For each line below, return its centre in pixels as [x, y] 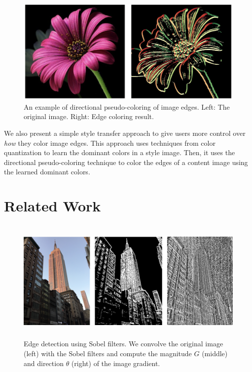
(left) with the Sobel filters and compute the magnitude [108, 353]
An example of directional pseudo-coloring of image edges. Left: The [127, 106]
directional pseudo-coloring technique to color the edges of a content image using [126, 162]
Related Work [53, 206]
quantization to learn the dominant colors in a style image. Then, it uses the [120, 152]
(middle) [215, 353]
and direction [44, 363]
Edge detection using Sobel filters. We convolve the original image [124, 344]
